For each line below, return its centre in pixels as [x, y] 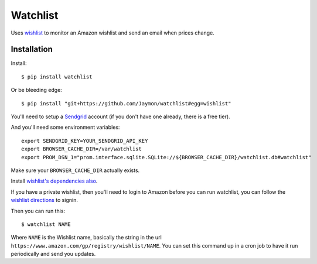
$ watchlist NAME [46, 224]
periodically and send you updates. [53, 254]
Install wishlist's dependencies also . [54, 181]
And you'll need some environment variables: [65, 127]
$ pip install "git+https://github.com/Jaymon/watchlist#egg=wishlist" [126, 103]
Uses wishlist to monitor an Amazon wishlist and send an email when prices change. [113, 33]
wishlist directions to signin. [45, 200]
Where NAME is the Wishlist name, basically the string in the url [86, 238]
